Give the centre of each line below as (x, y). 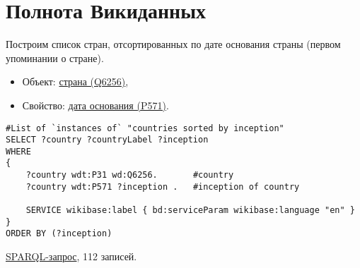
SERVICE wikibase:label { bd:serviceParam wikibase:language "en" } (190, 211)
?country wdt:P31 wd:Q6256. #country (130, 175)
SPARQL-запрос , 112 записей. (71, 256)
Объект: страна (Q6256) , (75, 81)
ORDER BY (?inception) (59, 234)
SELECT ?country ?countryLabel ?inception (107, 140)
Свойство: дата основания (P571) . (95, 105)
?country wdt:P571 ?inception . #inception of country (163, 187)
